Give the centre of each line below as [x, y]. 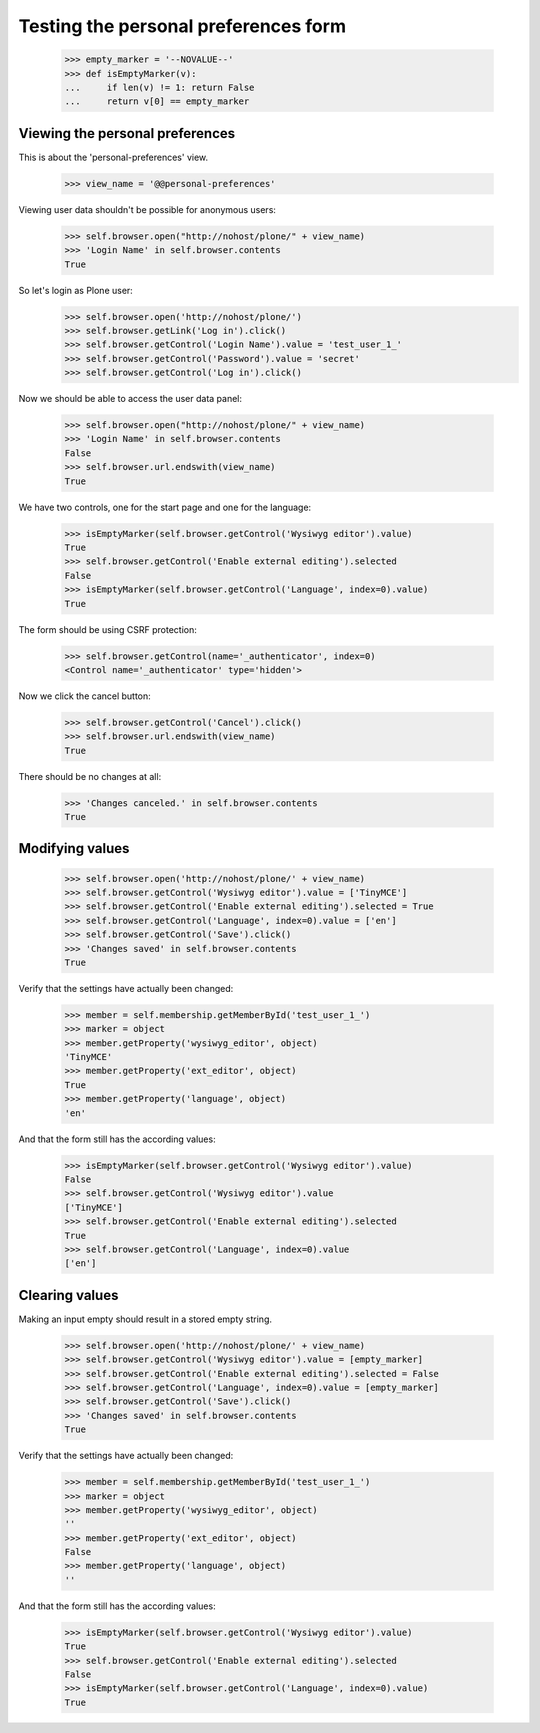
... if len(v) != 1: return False [159, 87]
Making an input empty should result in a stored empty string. [145, 1319]
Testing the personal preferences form [182, 26]
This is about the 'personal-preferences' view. [113, 157]
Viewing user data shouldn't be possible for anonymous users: [147, 209]
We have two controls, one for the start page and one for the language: [165, 507]
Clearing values [68, 1295]
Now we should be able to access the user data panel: [130, 399]
